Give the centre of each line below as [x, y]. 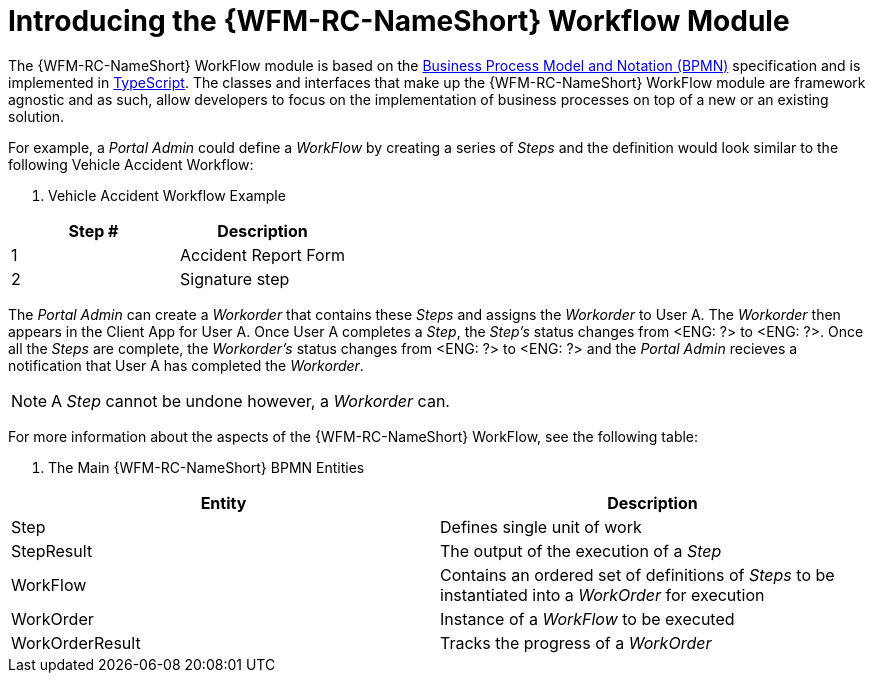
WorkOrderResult [76, 642]
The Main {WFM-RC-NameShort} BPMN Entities [206, 467]
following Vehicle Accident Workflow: [131, 164]
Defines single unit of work [541, 526]
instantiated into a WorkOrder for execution [602, 594]
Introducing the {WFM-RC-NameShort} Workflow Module [399, 21]
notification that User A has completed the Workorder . [186, 365]
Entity [223, 502]
